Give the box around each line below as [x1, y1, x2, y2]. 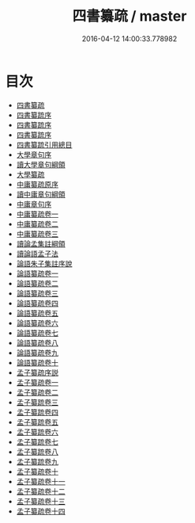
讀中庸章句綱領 [16, 189, 66, 199]
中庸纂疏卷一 [16, 209, 58, 219]
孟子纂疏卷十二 [16, 487, 66, 496]
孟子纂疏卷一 [16, 377, 58, 387]
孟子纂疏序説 [16, 368, 58, 377]
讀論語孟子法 [16, 249, 58, 258]
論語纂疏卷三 [16, 288, 58, 298]
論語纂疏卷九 [16, 348, 58, 357]
